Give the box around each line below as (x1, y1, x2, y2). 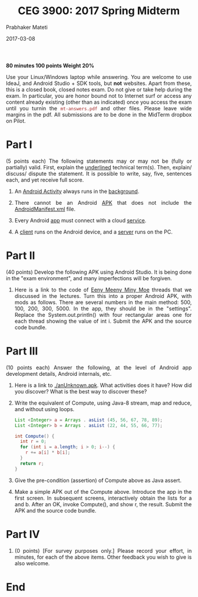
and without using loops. (14, 405, 75, 412)
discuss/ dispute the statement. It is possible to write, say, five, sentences (6, 170, 192, 177)
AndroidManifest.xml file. (14, 205, 76, 212)
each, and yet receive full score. (6, 176, 84, 183)
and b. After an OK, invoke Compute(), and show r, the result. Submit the (14, 500, 192, 508)
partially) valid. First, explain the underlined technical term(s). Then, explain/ (6, 163, 192, 170)
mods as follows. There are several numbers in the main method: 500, (14, 298, 192, 306)
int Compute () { (14, 433, 55, 439)
